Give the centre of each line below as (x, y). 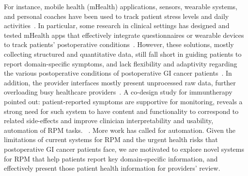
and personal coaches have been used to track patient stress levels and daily (116, 16)
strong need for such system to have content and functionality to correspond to (121, 111)
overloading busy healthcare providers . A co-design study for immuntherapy (118, 92)
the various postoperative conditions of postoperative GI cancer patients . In (118, 73)
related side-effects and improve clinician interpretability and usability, (109, 120)
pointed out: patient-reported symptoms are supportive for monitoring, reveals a (123, 101)
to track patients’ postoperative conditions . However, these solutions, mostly (119, 44)
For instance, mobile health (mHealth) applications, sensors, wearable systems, (121, 6)
